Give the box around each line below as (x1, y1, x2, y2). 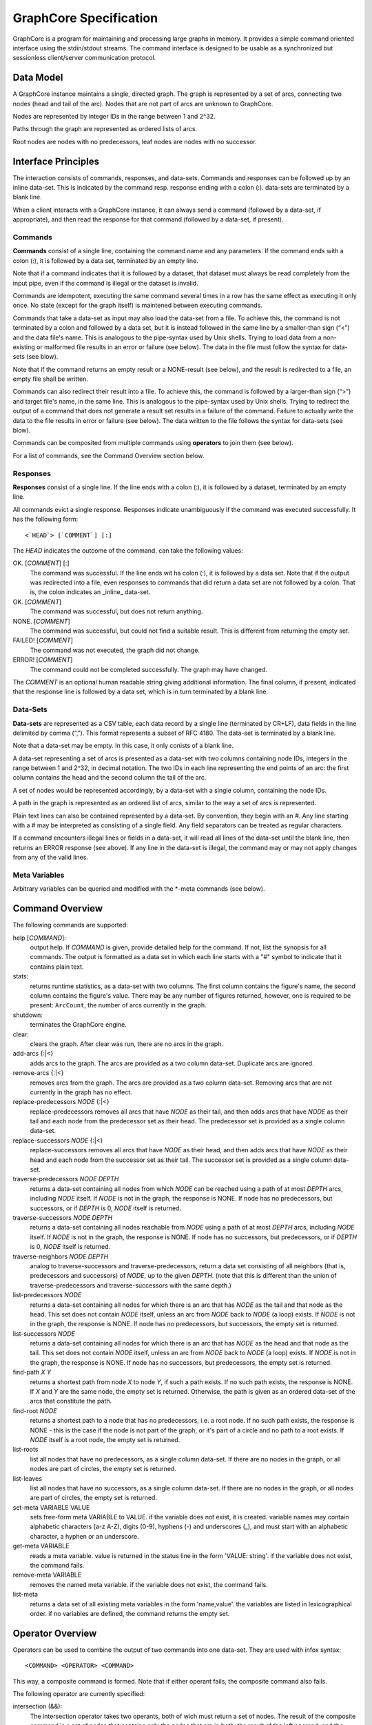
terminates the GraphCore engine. (30, 1021, 127, 1029)
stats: (12, 972, 29, 980)
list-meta (12, 1590, 38, 1599)
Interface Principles (12, 155, 100, 167)
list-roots (12, 1446, 39, 1454)
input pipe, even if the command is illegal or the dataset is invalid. (12, 279, 199, 287)
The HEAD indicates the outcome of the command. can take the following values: (12, 546, 244, 555)
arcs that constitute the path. (30, 1397, 112, 1406)
